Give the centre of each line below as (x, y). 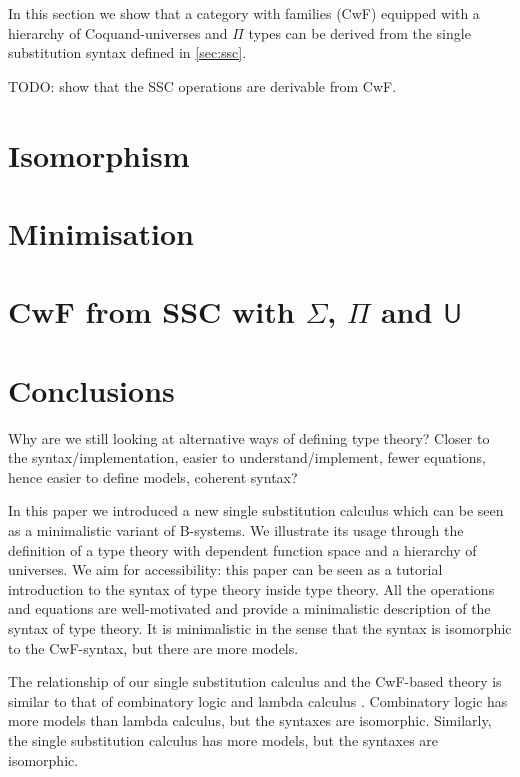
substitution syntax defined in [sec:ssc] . (127, 52)
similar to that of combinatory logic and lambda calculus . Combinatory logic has (258, 700)
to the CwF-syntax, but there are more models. (153, 647)
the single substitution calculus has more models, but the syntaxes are (223, 739)
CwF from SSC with (151, 311)
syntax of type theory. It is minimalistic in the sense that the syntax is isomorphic (260, 627)
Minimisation (101, 232)
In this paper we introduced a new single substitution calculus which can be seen (256, 510)
